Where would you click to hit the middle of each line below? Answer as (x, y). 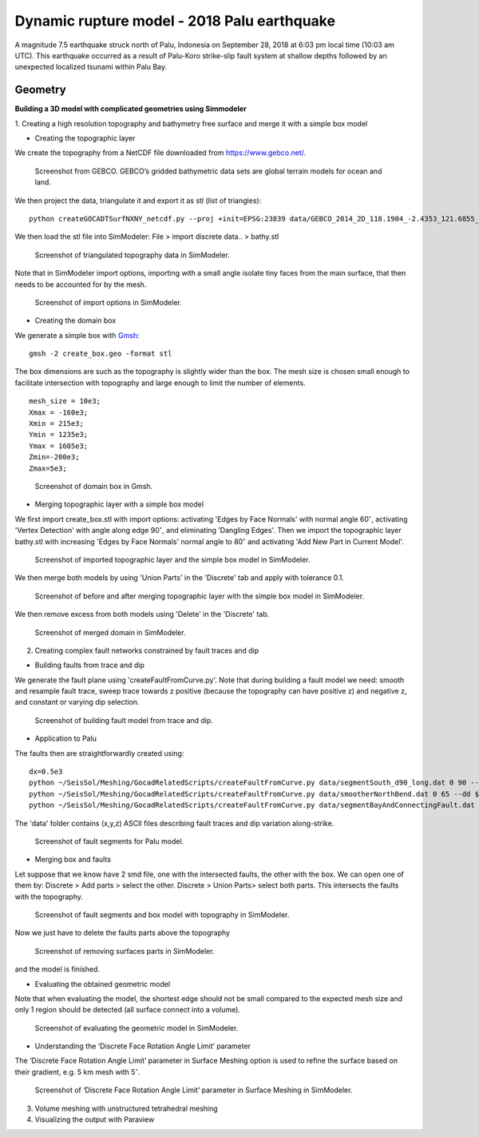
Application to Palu (66, 738)
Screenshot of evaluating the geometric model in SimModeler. (137, 1028)
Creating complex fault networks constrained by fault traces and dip (147, 650)
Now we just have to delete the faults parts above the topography (123, 933)
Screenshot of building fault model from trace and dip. (124, 720)
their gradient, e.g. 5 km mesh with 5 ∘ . (77, 1071)
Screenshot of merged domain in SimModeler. (111, 632)
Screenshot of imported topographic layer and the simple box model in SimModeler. (172, 559)
